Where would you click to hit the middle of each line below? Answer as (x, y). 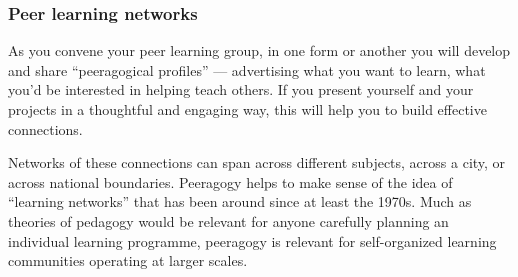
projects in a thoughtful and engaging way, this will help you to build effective (247, 109)
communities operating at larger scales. (128, 260)
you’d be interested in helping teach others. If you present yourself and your (241, 89)
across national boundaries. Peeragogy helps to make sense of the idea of (230, 181)
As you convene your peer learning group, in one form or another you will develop (259, 50)
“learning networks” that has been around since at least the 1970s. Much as (240, 201)
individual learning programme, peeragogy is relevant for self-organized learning (252, 240)
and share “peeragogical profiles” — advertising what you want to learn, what (247, 69)
